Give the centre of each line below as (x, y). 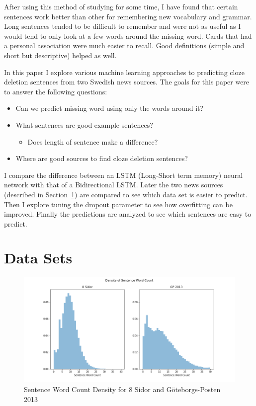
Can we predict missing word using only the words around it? (110, 108)
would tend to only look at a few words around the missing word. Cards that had (128, 36)
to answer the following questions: (56, 91)
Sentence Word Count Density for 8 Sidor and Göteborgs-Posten (122, 389)
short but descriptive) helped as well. (60, 55)
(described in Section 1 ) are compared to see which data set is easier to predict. (126, 194)
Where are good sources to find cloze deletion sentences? (102, 158)
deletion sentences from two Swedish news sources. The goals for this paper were (127, 82)
